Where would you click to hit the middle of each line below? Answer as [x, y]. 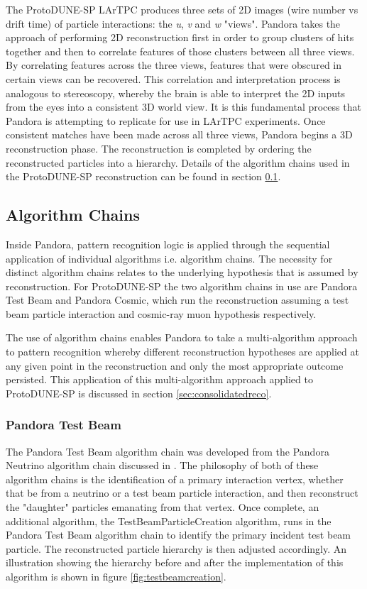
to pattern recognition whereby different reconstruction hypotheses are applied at [182, 352]
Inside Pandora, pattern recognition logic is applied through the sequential [168, 244]
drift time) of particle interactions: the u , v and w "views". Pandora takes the [173, 23]
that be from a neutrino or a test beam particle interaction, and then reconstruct [182, 493]
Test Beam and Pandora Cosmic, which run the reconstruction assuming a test [177, 300]
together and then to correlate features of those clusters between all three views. [180, 51]
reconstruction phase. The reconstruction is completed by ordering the [159, 148]
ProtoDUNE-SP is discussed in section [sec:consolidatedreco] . [139, 393]
